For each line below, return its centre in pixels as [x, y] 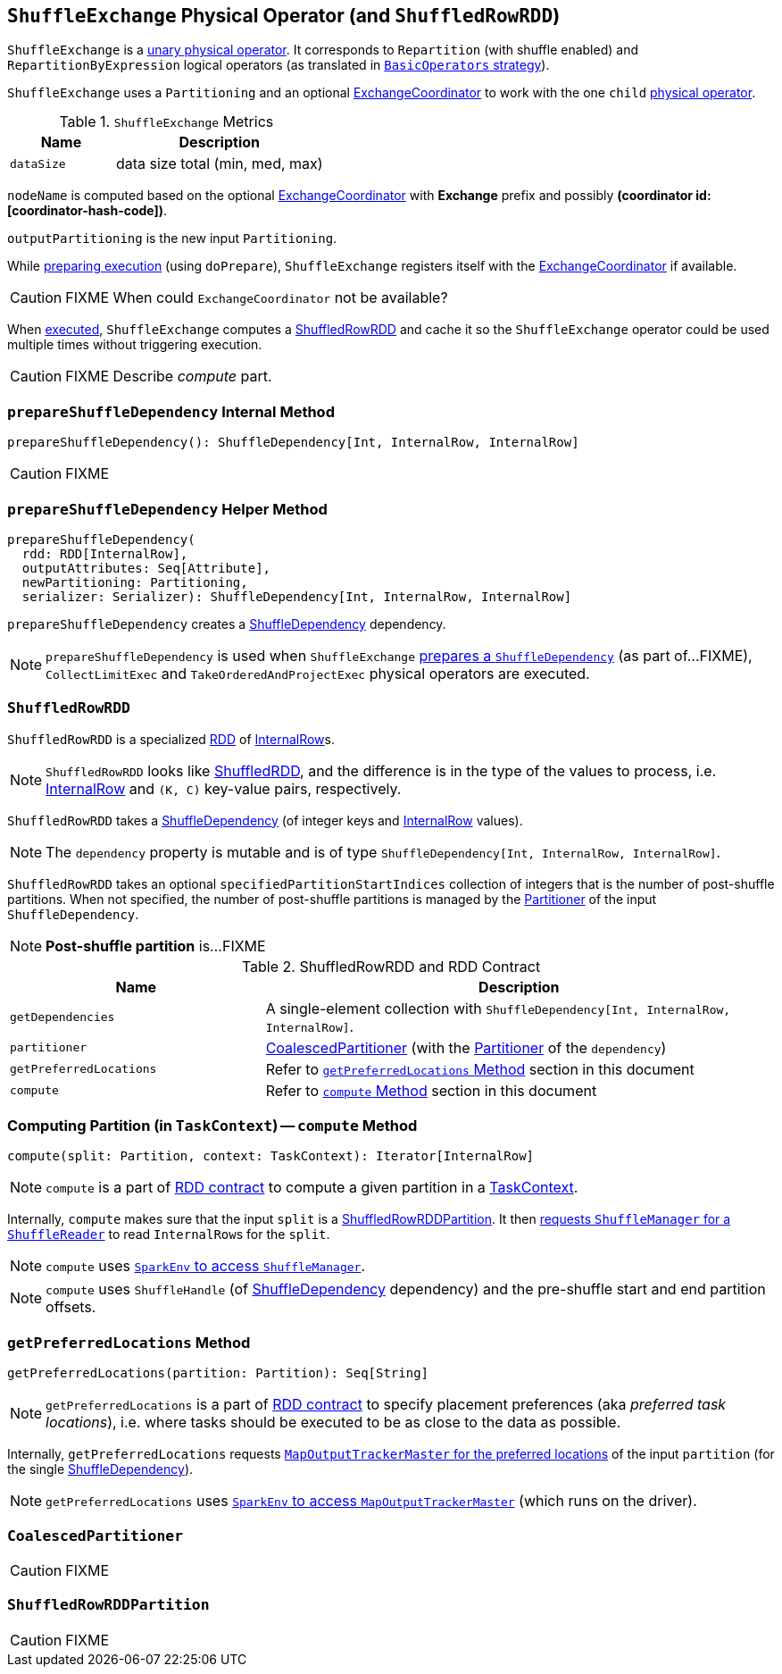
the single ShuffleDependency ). [100, 1469]
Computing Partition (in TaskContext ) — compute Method [212, 1126]
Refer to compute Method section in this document [431, 1090]
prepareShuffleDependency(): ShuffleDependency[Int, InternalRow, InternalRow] [293, 443]
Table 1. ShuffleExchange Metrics [166, 122]
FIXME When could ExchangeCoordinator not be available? [257, 298]
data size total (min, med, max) [219, 164]
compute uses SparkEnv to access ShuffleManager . [206, 1266]
